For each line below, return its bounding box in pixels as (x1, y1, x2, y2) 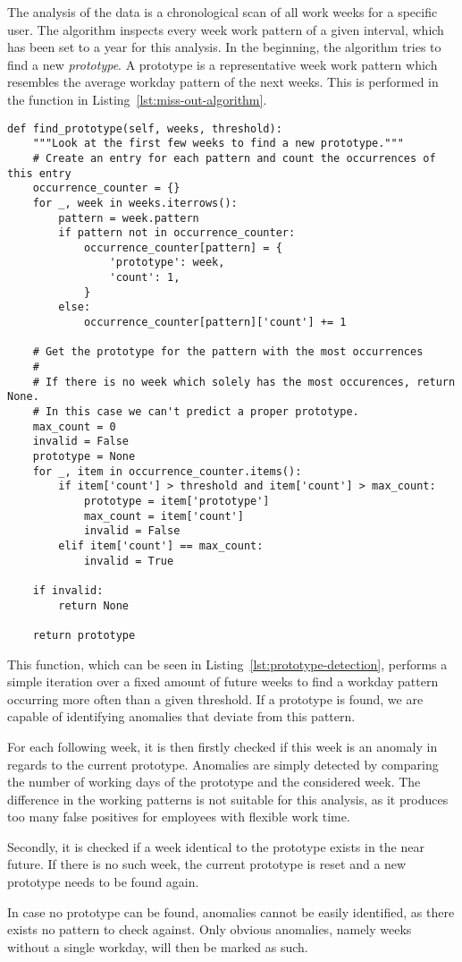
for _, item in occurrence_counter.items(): (32, 464, 302, 478)
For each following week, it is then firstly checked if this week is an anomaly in (7, 736, 438, 755)
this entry (7, 166, 71, 180)
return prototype (32, 628, 136, 642)
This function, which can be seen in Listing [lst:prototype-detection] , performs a (7, 654, 448, 673)
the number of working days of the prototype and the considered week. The (7, 772, 421, 791)
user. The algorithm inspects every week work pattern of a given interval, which (7, 20, 444, 38)
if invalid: (32, 583, 104, 597)
